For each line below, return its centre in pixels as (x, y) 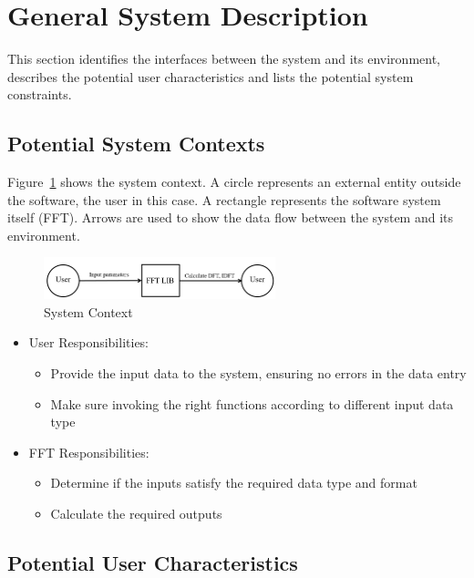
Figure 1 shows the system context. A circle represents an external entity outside (234, 182)
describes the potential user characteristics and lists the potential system (211, 76)
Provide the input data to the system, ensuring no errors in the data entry (258, 373)
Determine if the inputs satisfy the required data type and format (234, 483)
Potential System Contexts (136, 144)
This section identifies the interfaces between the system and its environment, (224, 59)
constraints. (40, 94)
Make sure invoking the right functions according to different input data (252, 403)
